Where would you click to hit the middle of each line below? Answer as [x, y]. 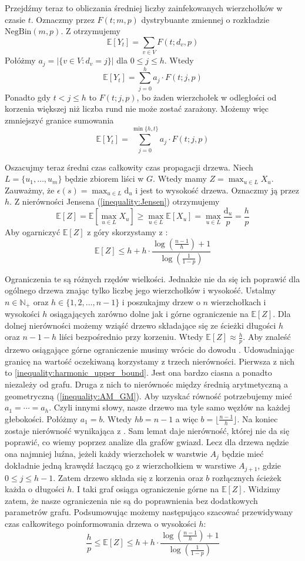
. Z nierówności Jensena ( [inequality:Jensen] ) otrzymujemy [115, 201]
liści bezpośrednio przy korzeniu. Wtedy [131, 337]
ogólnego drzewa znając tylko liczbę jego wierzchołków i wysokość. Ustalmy [140, 290]
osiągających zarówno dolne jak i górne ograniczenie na [149, 314]
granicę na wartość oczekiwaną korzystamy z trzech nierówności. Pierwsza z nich [150, 361]
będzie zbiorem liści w [104, 178]
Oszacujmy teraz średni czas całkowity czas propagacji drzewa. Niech [129, 167]
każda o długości [35, 489]
